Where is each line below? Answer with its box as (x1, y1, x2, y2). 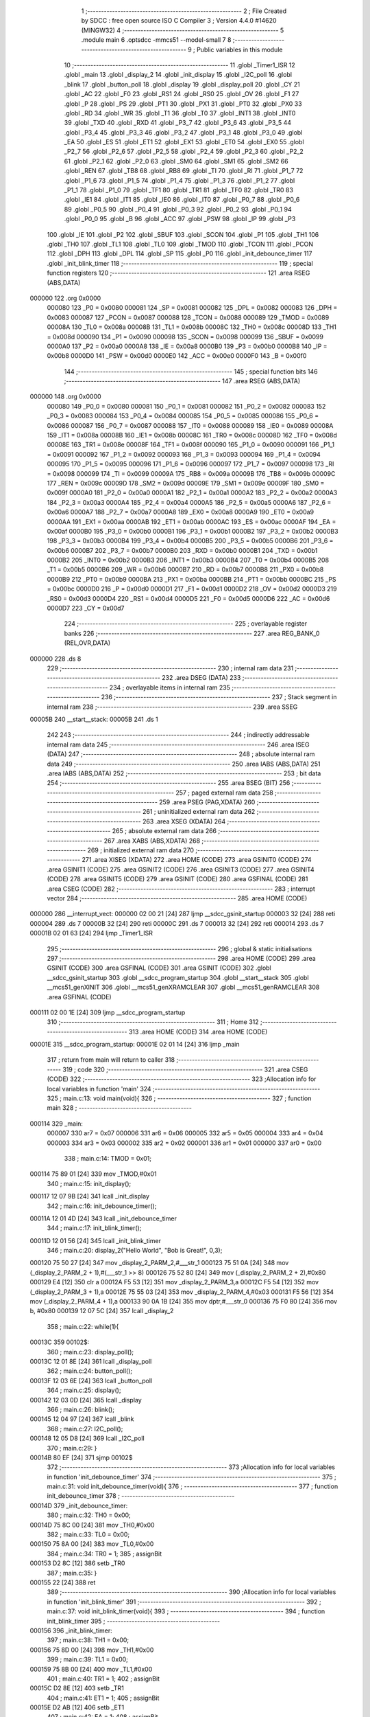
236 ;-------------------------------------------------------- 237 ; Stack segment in (101, 693, 337, 701)
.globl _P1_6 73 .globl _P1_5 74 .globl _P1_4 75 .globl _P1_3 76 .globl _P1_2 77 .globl (64, 176, 295, 185)
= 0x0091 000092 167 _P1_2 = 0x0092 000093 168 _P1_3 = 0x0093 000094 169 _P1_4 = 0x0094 (47, 450, 321, 458)
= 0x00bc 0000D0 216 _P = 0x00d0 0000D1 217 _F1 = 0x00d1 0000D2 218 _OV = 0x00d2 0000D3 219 (47, 584, 337, 593)
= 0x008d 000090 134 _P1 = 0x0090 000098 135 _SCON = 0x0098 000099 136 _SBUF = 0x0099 (47, 332, 323, 341)
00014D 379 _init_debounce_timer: (29, 1501, 128, 1510)
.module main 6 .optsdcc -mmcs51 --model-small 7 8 (81, 36, 232, 44)
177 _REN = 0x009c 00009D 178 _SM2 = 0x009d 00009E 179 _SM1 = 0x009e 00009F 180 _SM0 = (47, 479, 325, 487)
